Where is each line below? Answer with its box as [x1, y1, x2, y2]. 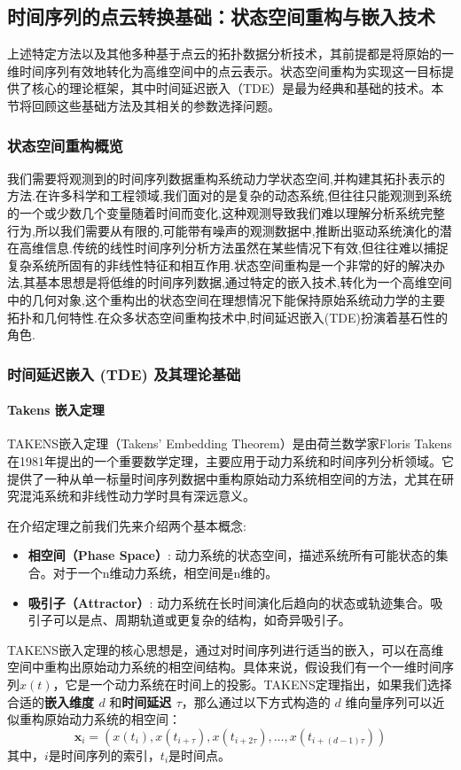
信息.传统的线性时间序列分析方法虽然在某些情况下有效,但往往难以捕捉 [43, 238, 449, 257]
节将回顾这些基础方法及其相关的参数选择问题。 [7, 96, 280, 114]
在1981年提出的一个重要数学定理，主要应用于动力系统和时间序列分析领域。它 [7, 451, 454, 470]
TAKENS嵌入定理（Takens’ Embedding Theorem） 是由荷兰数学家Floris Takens [7, 434, 452, 453]
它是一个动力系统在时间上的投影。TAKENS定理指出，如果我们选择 [65, 674, 452, 693]
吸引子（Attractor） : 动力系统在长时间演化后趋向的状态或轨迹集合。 [27, 593, 431, 611]
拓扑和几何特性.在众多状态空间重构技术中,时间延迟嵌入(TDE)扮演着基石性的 [7, 307, 449, 326]
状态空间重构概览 [7, 134, 123, 156]
